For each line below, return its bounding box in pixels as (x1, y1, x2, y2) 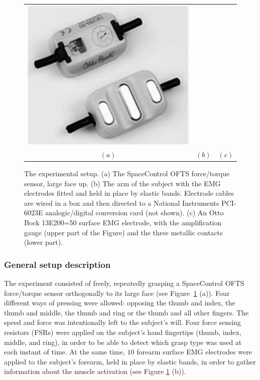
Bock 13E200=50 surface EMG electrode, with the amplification (24, 217, 222, 228)
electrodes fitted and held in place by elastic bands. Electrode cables (24, 188, 234, 198)
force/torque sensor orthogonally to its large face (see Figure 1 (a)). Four (4, 287, 230, 298)
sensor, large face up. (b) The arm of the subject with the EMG (24, 178, 221, 188)
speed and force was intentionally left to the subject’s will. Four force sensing (4, 317, 241, 327)
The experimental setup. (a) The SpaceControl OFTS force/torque (24, 168, 230, 179)
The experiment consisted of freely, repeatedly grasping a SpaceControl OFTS (4, 278, 244, 288)
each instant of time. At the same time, (4, 346, 125, 357)
